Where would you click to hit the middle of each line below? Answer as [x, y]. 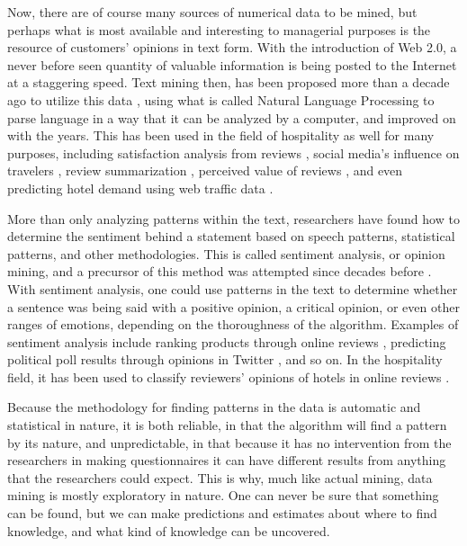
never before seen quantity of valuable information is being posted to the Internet [232, 64]
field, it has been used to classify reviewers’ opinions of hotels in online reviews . [229, 376]
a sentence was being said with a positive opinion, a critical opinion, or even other [233, 306]
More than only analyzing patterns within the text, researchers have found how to [233, 218]
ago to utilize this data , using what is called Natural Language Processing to [221, 99]
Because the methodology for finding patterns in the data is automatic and [214, 407]
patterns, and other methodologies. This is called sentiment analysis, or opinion [226, 253]
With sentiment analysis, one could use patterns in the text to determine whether [233, 288]
